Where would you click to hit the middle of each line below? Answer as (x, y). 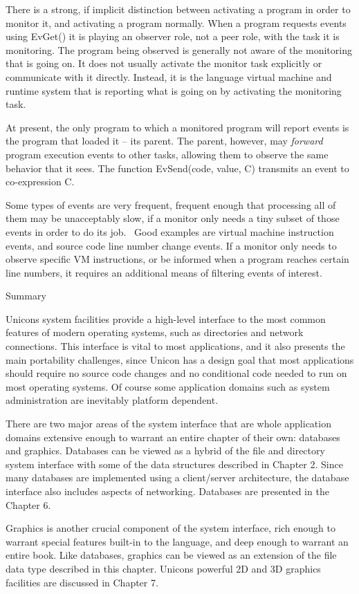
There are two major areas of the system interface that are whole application (168, 424)
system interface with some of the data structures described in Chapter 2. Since (174, 464)
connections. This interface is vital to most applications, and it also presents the (175, 346)
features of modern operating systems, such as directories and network (155, 332)
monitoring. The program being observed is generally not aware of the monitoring (179, 49)
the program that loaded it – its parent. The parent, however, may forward (164, 141)
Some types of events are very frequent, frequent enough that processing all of (171, 204)
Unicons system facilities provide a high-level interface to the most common (166, 318)
